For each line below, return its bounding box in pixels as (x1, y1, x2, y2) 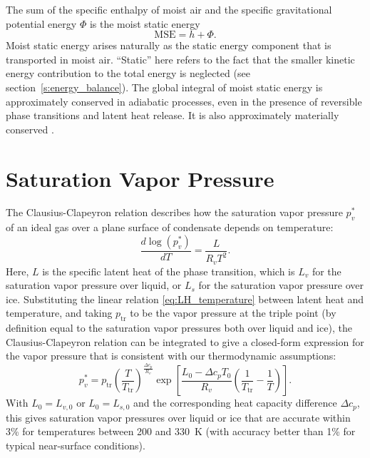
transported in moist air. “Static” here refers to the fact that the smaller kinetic (6, 51, 355, 66)
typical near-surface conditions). (6, 437, 145, 452)
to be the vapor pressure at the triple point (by (130, 305, 336, 320)
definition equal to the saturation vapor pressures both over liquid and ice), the (6, 320, 352, 335)
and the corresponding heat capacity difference (133, 395, 337, 410)
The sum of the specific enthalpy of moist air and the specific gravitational (6, 2, 332, 16)
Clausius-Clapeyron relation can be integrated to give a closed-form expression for (6, 334, 364, 349)
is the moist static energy (89, 16, 200, 31)
